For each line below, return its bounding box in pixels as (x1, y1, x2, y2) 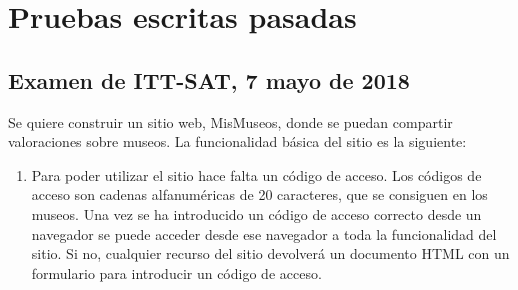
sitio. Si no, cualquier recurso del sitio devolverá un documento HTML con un (31, 243, 510, 264)
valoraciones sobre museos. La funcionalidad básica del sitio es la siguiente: (8, 131, 467, 152)
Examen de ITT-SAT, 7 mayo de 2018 (8, 64, 410, 95)
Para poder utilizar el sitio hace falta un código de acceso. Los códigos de (31, 164, 482, 185)
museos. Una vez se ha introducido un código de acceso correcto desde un (31, 203, 482, 224)
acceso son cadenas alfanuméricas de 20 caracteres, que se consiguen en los (31, 184, 488, 205)
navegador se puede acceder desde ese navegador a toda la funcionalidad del (31, 223, 497, 244)
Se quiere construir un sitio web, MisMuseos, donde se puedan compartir (8, 111, 453, 132)
